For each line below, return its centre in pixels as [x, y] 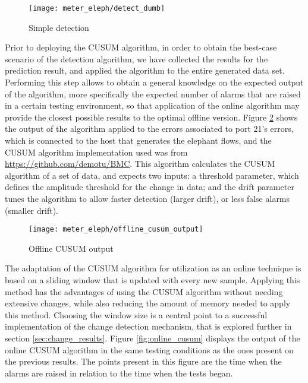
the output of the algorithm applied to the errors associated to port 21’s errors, [149, 129]
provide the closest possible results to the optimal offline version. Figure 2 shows [151, 117]
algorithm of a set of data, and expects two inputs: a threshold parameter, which [152, 175]
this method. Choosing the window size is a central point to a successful [136, 314]
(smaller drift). [32, 210]
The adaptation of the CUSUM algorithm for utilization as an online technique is [153, 268]
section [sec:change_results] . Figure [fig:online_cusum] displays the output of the [153, 338]
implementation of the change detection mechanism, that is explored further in [148, 326]
